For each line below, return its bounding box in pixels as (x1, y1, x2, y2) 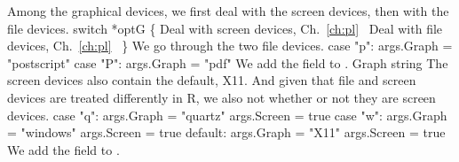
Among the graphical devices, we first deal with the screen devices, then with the (7, 2, 449, 19)
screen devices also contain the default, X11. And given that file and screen (7, 71, 416, 89)
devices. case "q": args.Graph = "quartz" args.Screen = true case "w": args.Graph (7, 105, 447, 124)
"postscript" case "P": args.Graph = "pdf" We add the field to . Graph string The (7, 53, 448, 72)
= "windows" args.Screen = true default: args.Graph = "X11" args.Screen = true (7, 123, 446, 142)
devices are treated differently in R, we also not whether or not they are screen (7, 88, 436, 106)
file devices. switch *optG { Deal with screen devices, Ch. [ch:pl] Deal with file (7, 19, 443, 37)
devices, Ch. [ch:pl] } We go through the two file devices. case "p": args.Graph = (7, 36, 453, 55)
